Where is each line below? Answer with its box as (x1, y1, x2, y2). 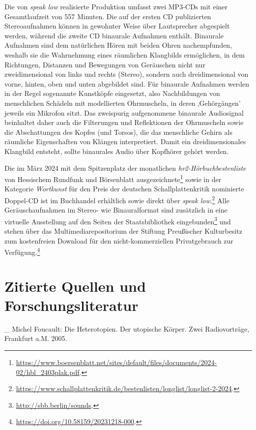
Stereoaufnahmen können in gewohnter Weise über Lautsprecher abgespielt (4, 21, 230, 31)
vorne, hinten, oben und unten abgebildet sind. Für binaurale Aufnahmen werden (4, 78, 250, 89)
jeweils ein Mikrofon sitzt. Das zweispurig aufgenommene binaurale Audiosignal (4, 107, 244, 118)
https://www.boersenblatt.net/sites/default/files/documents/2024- (16, 357, 217, 367)
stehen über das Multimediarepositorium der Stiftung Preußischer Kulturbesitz (4, 226, 242, 236)
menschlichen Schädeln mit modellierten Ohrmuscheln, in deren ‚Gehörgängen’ (4, 97, 241, 108)
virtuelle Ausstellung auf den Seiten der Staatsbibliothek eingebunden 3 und (4, 215, 231, 226)
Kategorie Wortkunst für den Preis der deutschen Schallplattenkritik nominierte (4, 184, 244, 194)
